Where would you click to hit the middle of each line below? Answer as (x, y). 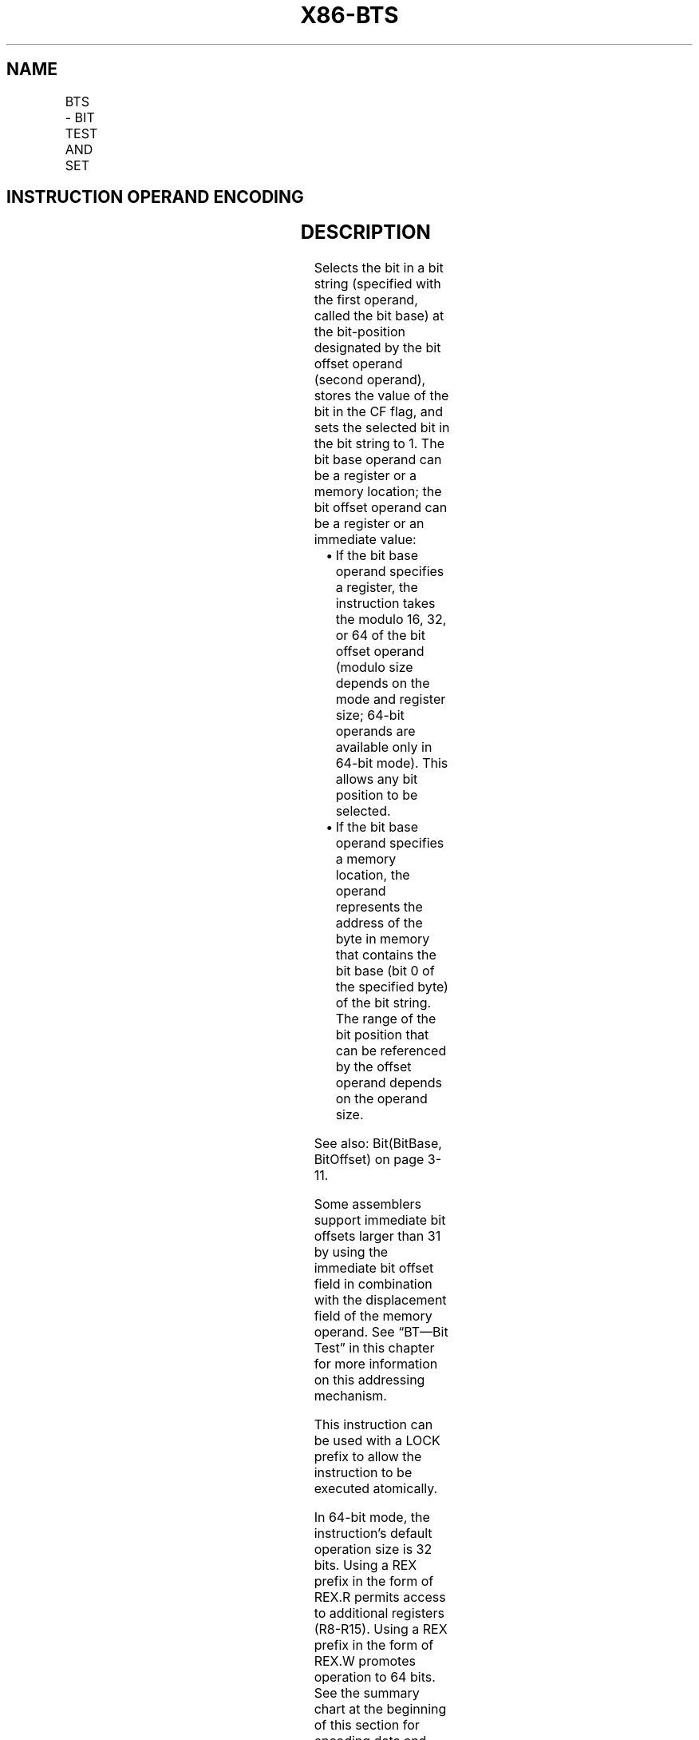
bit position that (382, 1035)
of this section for (367, 1725)
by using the (351, 1252)
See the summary (367, 1693)
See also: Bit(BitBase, (378, 1144)
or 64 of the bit (380, 636)
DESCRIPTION (365, 232)
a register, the (377, 588)
